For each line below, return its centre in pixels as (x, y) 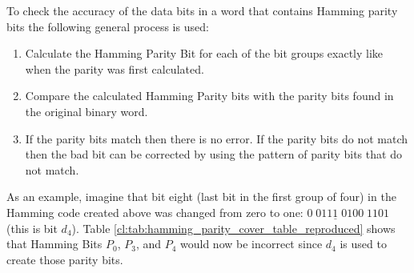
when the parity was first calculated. (115, 68)
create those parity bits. (65, 259)
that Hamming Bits (54, 244)
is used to (363, 244)
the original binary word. (86, 111)
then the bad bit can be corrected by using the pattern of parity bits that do (213, 154)
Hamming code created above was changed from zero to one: (155, 212)
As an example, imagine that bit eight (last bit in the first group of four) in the (201, 197)
